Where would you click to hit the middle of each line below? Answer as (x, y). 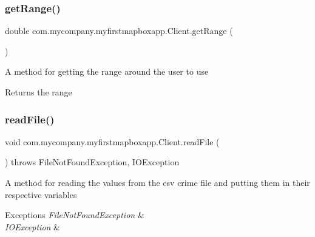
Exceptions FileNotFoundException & (75, 215)
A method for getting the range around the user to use (107, 71)
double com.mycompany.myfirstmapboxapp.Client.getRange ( (119, 31)
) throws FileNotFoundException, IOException (92, 162)
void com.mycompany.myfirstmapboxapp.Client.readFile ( (112, 141)
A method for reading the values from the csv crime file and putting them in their (157, 182)
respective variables (41, 194)
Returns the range (39, 92)
